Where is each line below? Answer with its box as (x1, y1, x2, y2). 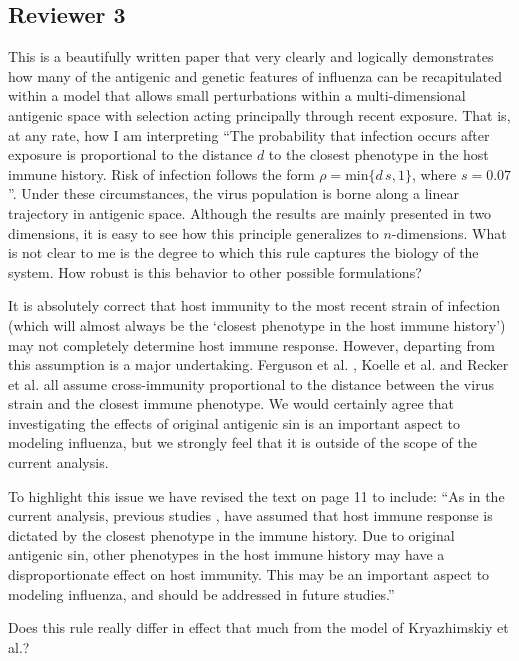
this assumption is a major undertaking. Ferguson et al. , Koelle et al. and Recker (8, 354, 509, 375)
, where (411, 163, 457, 184)
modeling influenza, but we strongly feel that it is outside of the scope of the (8, 432, 477, 453)
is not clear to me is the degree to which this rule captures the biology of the (8, 242, 479, 263)
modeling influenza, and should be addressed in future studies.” (8, 583, 395, 604)
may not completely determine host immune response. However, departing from (8, 334, 495, 355)
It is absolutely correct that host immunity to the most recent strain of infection (8, 295, 501, 316)
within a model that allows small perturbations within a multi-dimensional (8, 85, 466, 106)
